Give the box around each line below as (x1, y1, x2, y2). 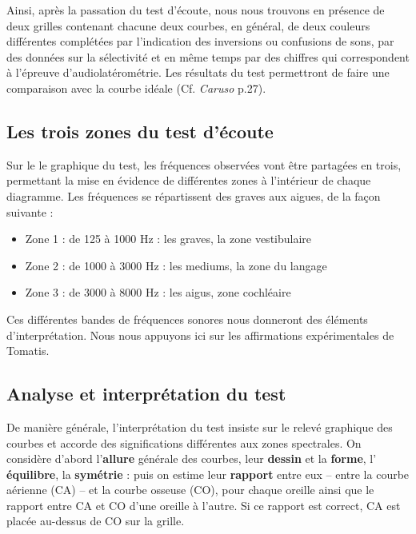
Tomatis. (6, 342, 50, 359)
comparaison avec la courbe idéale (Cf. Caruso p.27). (6, 79, 266, 96)
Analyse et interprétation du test (6, 381, 286, 406)
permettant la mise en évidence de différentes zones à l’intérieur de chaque (6, 172, 371, 189)
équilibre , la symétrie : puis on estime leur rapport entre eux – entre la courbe (6, 465, 410, 482)
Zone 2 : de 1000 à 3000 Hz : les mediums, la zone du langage (25, 257, 327, 273)
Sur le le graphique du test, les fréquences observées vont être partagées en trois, (6, 156, 402, 173)
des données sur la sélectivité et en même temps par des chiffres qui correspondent (6, 48, 410, 65)
